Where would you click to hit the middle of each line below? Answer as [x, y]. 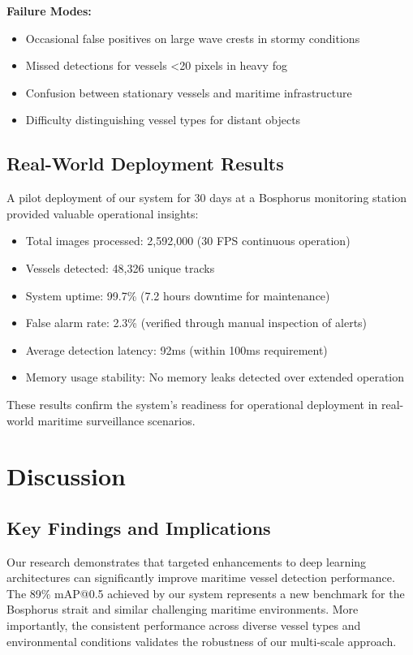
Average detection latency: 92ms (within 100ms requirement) [176, 349]
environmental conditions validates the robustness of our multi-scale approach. [202, 641]
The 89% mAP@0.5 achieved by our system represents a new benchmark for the [206, 593]
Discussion [66, 476]
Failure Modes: [49, 11]
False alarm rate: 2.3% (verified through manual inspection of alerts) [196, 323]
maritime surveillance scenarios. [116, 420]
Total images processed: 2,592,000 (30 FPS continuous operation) [188, 241]
